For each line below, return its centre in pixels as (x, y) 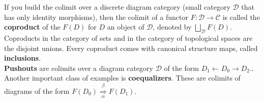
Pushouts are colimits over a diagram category (79, 68)
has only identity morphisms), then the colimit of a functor (96, 17)
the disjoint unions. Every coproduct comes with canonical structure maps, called (131, 48)
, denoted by (172, 27)
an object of (126, 27)
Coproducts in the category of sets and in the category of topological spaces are (128, 37)
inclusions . (23, 58)
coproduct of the (32, 27)
